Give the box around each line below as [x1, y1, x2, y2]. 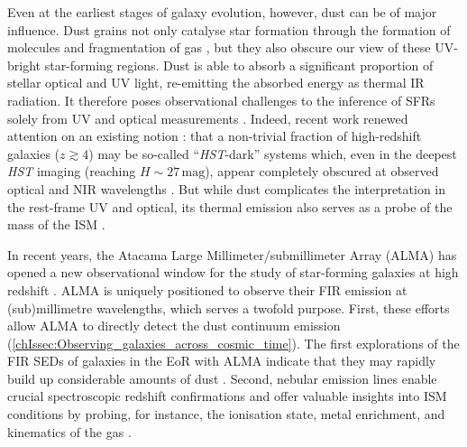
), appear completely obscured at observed [205, 162, 439, 181]
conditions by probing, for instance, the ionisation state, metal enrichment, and [7, 405, 445, 424]
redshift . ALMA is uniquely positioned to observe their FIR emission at [7, 280, 407, 299]
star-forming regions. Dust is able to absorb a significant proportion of [44, 55, 434, 74]
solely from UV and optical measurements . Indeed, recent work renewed [7, 108, 408, 127]
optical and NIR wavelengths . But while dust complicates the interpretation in [7, 179, 446, 198]
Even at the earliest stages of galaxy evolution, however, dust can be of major [7, 3, 437, 21]
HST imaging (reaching [7, 162, 136, 181]
